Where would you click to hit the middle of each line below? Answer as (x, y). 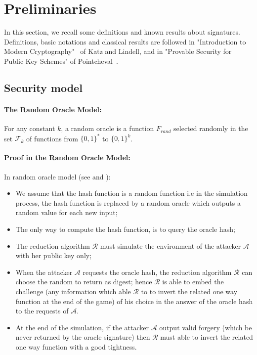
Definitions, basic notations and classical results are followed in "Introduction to (125, 41)
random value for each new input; (66, 212)
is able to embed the (193, 282)
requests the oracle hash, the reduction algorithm (157, 272)
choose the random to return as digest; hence (84, 282)
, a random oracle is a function (107, 128)
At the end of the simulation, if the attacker (82, 327)
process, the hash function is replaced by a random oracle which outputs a (128, 202)
